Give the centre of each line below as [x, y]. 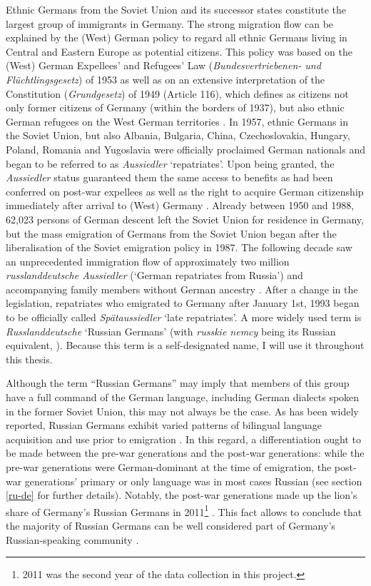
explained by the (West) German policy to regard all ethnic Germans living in [177, 37]
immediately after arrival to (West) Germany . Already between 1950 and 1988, [180, 205]
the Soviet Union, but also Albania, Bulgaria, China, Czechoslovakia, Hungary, [178, 135]
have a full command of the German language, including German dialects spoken [183, 397]
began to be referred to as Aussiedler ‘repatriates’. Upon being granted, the [170, 163]
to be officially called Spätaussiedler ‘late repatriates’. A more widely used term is [184, 317]
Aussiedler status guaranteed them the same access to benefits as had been [169, 177]
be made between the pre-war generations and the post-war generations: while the [185, 453]
